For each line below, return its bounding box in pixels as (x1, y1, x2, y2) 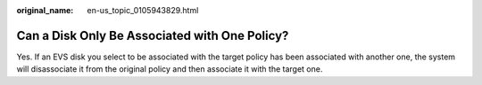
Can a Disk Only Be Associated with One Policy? (16, 27, 289, 43)
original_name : (16, 5, 74, 15)
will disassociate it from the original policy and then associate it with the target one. (16, 64, 323, 74)
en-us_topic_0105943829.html (87, 5, 199, 15)
